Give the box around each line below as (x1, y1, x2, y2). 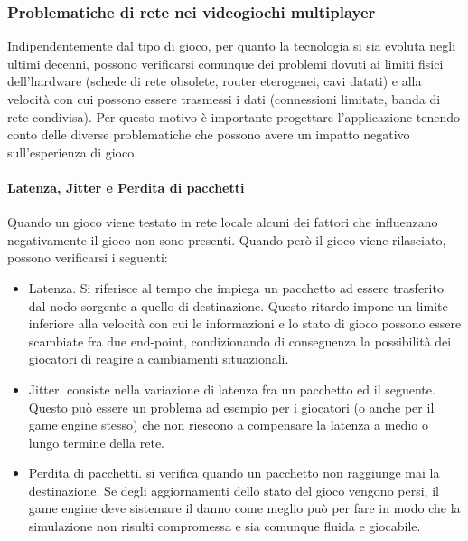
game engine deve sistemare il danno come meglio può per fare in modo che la (28, 498, 461, 517)
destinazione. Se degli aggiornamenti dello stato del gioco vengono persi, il (28, 480, 439, 499)
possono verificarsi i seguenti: (7, 248, 168, 267)
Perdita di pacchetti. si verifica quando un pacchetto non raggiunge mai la (28, 463, 440, 482)
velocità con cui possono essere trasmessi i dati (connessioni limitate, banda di (7, 90, 441, 108)
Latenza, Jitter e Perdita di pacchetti (7, 177, 245, 196)
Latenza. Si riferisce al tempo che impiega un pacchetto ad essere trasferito (28, 278, 444, 297)
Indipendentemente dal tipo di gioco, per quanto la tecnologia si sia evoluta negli (7, 36, 456, 55)
